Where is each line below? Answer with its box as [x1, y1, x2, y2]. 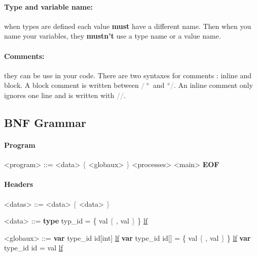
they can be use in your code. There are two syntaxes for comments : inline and [4, 70, 252, 80]
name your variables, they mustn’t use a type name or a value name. [4, 30, 221, 41]
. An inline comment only [173, 80, 253, 90]
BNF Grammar [4, 114, 86, 130]
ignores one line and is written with [4, 89, 115, 100]
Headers [4, 179, 33, 189]
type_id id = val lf [4, 242, 63, 253]
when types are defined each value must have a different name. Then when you [4, 20, 251, 31]
